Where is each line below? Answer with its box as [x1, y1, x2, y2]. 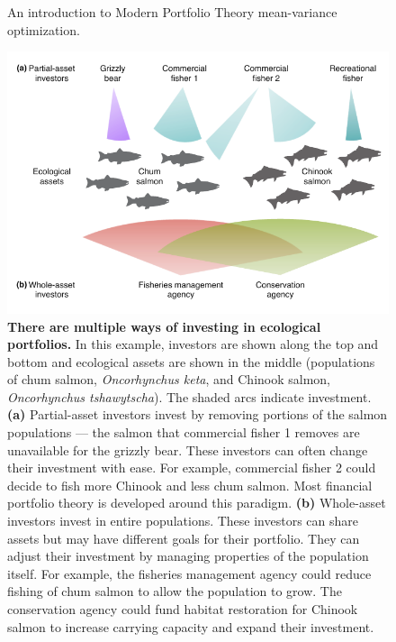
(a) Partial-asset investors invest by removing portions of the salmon [7, 405, 388, 424]
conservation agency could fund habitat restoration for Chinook [7, 600, 358, 619]
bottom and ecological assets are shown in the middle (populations [7, 352, 375, 371]
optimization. [7, 20, 80, 39]
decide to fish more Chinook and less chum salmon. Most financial [7, 475, 373, 494]
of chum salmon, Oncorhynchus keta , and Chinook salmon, [7, 370, 330, 389]
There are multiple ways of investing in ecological [7, 316, 321, 335]
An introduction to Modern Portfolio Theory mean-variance [7, 3, 337, 21]
